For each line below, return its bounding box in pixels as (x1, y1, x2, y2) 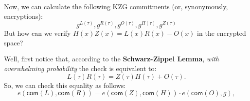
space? (4, 37, 23, 47)
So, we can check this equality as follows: (4, 80, 126, 90)
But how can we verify (4, 28, 71, 38)
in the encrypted (197, 28, 246, 38)
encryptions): (4, 11, 43, 21)
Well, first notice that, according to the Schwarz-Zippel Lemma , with (4, 54, 219, 64)
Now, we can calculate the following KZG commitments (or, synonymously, (4, 1, 228, 11)
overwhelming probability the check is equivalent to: (4, 63, 157, 73)
